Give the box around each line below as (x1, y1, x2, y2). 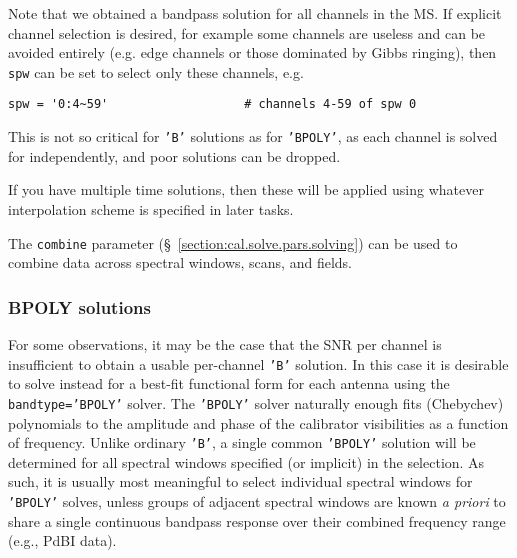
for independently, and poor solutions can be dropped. (8, 145, 341, 166)
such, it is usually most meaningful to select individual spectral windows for (8, 471, 473, 492)
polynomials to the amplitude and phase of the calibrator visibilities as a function (8, 412, 509, 433)
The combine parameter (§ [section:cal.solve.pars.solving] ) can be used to (8, 232, 458, 253)
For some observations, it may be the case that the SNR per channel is (8, 334, 442, 354)
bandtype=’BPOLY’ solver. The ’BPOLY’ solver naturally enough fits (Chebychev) (8, 392, 504, 413)
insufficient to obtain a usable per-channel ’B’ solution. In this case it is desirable (8, 353, 509, 374)
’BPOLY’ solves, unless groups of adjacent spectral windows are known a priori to (8, 490, 506, 511)
